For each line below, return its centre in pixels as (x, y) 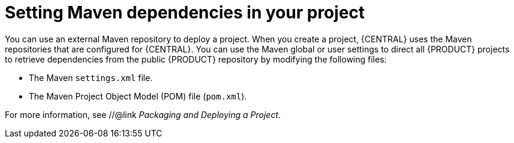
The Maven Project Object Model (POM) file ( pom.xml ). (138, 96)
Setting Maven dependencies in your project (185, 13)
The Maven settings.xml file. (91, 77)
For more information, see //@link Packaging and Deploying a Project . (143, 114)
